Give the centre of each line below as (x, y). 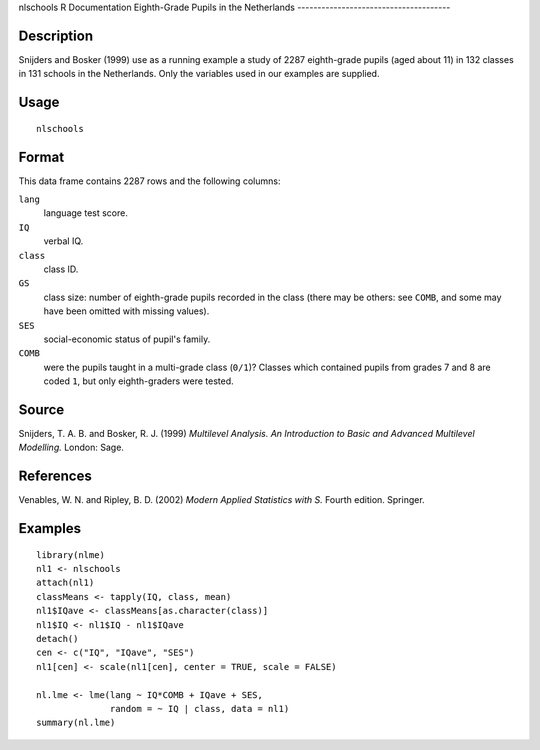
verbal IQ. (63, 241)
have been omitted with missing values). (126, 311)
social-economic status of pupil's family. (127, 339)
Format (41, 156)
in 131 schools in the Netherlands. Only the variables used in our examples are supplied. (199, 74)
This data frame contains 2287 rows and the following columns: (149, 181)
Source (41, 409)
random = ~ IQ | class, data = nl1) (200, 708)
